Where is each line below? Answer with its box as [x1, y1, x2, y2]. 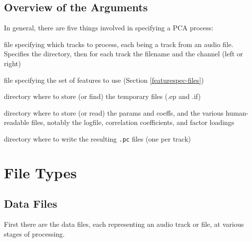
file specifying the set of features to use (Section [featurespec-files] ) [4, 74, 204, 85]
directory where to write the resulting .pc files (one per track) [4, 133, 191, 144]
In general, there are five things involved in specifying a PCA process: [4, 23, 214, 33]
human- [226, 107, 249, 118]
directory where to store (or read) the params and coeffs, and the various [4, 107, 224, 118]
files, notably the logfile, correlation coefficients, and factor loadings [31, 117, 234, 127]
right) [4, 58, 21, 68]
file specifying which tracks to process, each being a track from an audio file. [4, 39, 233, 49]
